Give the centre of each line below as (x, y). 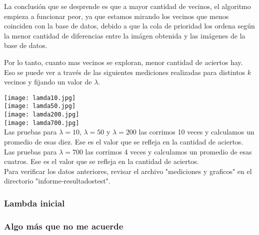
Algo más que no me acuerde (64, 226)
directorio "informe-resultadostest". (57, 181)
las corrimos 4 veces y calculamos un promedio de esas (168, 151)
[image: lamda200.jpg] (42, 115)
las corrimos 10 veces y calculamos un (196, 132)
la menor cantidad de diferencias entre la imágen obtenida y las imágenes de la (125, 35)
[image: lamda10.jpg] (40, 98)
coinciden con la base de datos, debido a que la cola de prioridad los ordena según (129, 26)
